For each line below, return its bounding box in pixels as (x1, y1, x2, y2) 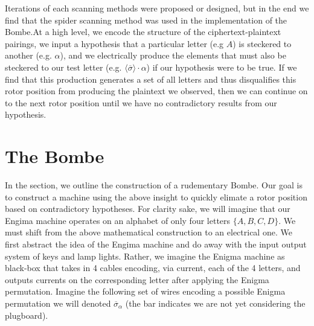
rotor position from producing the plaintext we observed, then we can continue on (5, 85, 308, 97)
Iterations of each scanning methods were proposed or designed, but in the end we (5, 2, 309, 14)
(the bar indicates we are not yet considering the (125, 297, 306, 309)
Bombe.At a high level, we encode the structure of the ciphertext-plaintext (5, 25, 281, 38)
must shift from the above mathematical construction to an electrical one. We (5, 226, 292, 238)
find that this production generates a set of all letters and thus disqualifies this (5, 72, 296, 85)
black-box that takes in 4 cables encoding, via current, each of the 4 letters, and (5, 261, 301, 274)
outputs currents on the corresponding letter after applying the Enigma (5, 273, 269, 286)
